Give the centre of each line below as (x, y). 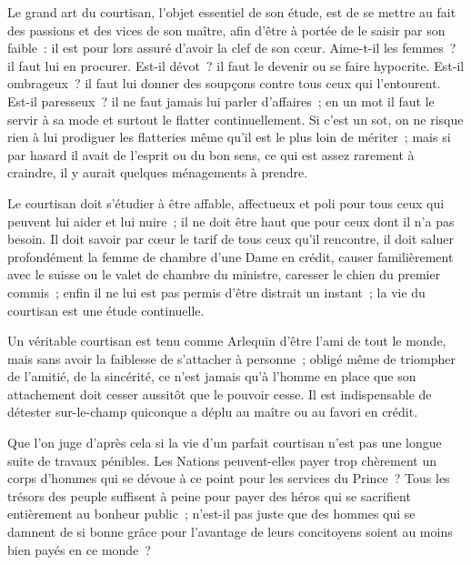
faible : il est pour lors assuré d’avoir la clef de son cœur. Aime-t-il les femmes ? (232, 48)
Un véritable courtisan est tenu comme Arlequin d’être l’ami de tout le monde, (227, 341)
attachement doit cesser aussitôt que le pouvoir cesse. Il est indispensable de (220, 393)
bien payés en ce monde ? (79, 549)
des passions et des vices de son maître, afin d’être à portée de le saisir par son (226, 30)
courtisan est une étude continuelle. (106, 310)
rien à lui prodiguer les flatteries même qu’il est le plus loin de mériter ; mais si (229, 137)
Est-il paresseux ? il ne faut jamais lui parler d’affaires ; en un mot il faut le (221, 101)
